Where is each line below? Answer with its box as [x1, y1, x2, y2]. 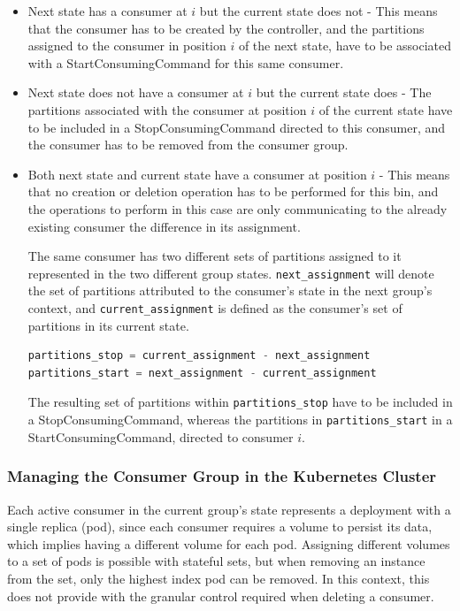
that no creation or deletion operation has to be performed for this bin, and [27, 182, 439, 201]
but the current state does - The [256, 83, 432, 102]
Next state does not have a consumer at [27, 83, 244, 102]
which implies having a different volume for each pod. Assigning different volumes [7, 534, 450, 553]
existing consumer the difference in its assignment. [27, 217, 301, 235]
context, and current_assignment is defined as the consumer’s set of [27, 298, 402, 317]
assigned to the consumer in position [27, 36, 226, 55]
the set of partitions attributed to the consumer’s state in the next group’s [27, 281, 433, 300]
